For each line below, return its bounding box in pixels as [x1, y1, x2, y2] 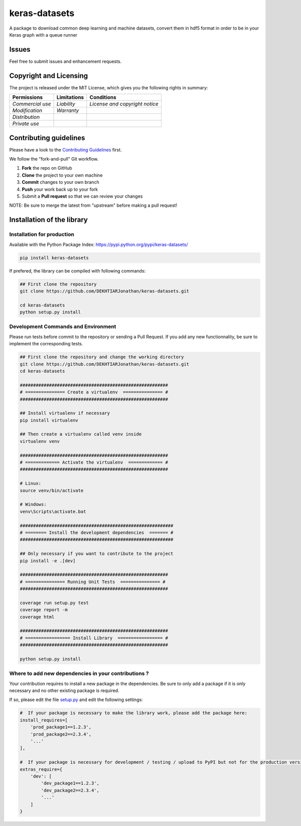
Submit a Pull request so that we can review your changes [22, 193, 143, 199]
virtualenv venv [20, 438, 60, 444]
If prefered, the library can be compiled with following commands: [9, 267, 146, 273]
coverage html [20, 614, 55, 620]
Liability [56, 100, 75, 107]
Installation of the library [9, 216, 88, 224]
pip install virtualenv [20, 417, 79, 423]
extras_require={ [20, 766, 63, 772]
